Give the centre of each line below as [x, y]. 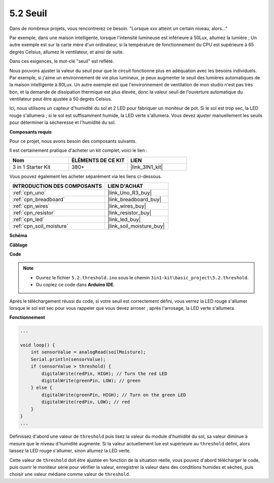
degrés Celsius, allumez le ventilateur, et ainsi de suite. [67, 52]
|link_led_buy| [124, 219]
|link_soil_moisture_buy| [136, 226]
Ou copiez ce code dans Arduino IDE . [75, 285]
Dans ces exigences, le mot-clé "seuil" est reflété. [62, 61]
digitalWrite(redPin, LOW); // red [86, 402]
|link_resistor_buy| [129, 213]
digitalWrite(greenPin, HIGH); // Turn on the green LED [114, 395]
